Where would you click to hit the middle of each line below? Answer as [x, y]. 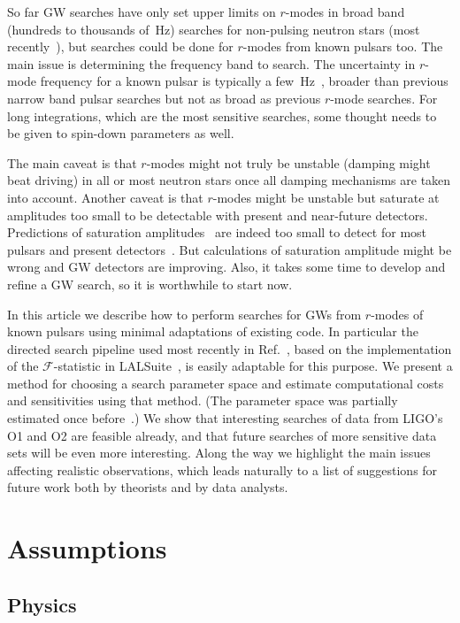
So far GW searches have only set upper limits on [142, 12]
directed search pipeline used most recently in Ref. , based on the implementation [230, 348]
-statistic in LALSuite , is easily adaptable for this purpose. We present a [253, 366]
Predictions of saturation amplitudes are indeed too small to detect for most [217, 232]
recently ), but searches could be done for [120, 46]
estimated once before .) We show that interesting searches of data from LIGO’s [225, 418]
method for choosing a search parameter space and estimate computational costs [226, 383]
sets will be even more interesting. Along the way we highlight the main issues [219, 453]
